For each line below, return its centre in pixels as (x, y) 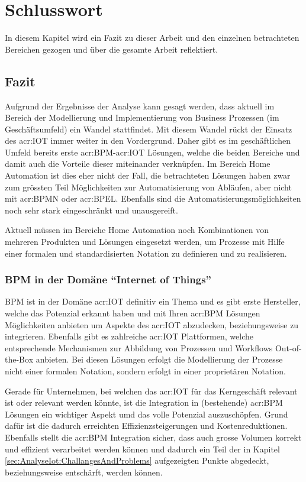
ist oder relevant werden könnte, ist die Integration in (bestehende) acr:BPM (144, 402)
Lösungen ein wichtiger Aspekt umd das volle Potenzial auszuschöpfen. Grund (146, 414)
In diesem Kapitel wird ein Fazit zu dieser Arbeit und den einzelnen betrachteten (152, 38)
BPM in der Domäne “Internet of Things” (108, 279)
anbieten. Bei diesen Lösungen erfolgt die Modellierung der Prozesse (159, 359)
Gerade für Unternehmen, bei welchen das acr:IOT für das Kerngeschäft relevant (151, 391)
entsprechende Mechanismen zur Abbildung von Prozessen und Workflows (139, 347)
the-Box (19, 359)
